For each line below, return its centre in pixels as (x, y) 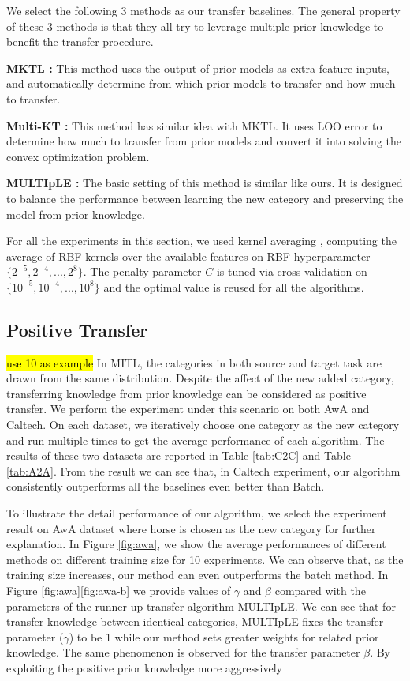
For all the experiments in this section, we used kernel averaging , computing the (201, 241)
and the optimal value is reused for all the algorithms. (234, 286)
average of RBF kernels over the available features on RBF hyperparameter (188, 256)
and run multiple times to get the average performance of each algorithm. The (196, 440)
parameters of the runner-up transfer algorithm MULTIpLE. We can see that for (201, 606)
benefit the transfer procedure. (80, 41)
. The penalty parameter (142, 271)
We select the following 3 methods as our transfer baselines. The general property (203, 10)
